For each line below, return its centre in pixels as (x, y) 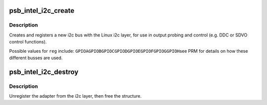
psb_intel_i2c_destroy (44, 72)
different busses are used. (36, 58)
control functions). (28, 42)
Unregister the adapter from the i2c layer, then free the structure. (75, 96)
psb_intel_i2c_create (42, 11)
